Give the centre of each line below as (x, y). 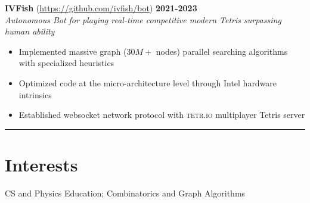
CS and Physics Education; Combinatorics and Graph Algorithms (125, 193)
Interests (41, 164)
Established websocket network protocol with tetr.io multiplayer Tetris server (162, 115)
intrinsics (35, 94)
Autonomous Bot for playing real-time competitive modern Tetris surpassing (143, 19)
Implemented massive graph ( (73, 51)
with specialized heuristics (66, 63)
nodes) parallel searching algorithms (222, 51)
